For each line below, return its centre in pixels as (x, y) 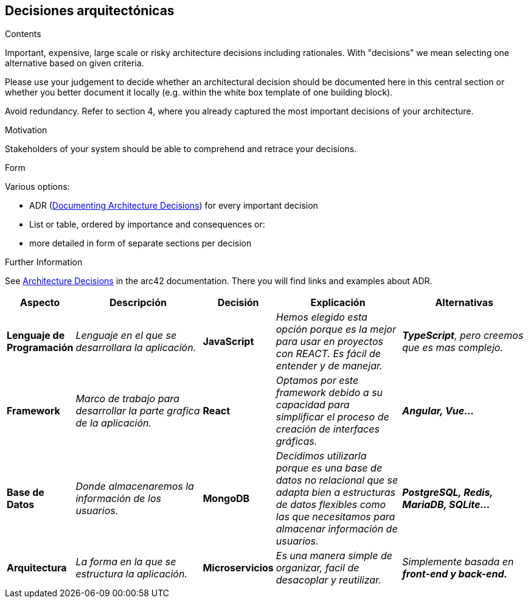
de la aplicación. (114, 423)
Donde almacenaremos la (135, 486)
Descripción (138, 303)
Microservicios (238, 568)
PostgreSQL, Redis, (448, 493)
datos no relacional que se (337, 480)
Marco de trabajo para (127, 399)
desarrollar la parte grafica (138, 411)
